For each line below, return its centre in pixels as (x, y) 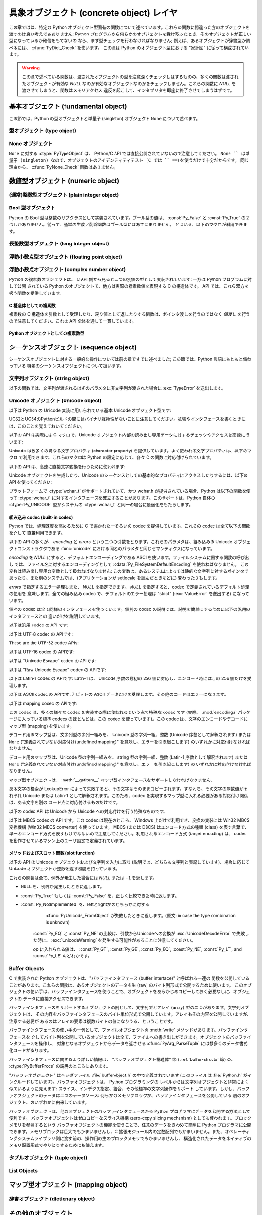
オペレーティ (237, 1131)
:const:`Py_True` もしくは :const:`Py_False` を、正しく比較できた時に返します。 (100, 895)
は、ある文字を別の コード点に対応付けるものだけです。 (65, 802)
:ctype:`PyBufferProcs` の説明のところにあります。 (60, 1066)
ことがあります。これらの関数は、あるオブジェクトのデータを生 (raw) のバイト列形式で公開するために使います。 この (126, 985)
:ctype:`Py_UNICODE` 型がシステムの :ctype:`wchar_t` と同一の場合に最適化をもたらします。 (101, 504)
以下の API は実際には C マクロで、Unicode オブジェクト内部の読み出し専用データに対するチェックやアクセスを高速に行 (129, 435)
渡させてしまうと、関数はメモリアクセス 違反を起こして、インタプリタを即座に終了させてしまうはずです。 (128, 90)
